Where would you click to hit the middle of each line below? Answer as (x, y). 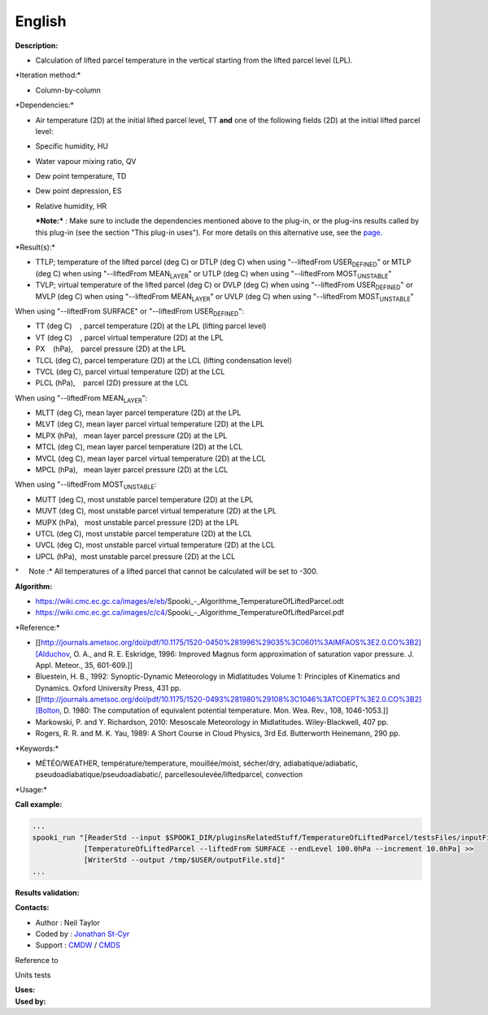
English (41, 21)
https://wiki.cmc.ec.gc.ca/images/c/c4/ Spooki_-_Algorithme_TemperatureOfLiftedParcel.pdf (190, 613)
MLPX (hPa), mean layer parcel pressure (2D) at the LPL (131, 436)
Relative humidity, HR (71, 206)
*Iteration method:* (48, 75)
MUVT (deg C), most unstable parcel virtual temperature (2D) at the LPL (156, 511)
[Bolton (48, 710)
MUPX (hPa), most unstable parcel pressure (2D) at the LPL (137, 522)
